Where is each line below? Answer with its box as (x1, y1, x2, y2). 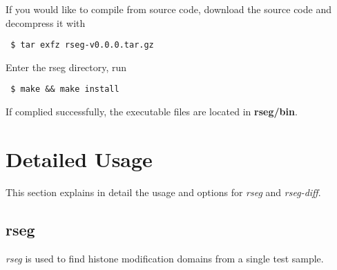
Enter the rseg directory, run (6, 59, 127, 74)
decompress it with (6, 15, 86, 30)
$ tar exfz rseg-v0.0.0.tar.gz (10, 40, 154, 50)
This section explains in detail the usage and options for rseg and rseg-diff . (6, 184, 321, 199)
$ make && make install (10, 84, 119, 95)
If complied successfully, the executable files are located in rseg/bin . (6, 104, 298, 119)
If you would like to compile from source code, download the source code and (6, 2, 331, 16)
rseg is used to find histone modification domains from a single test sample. (6, 251, 324, 265)
